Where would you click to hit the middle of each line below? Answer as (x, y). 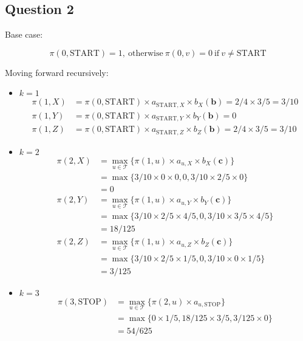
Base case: (24, 34)
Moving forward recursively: (57, 72)
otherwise (145, 53)
